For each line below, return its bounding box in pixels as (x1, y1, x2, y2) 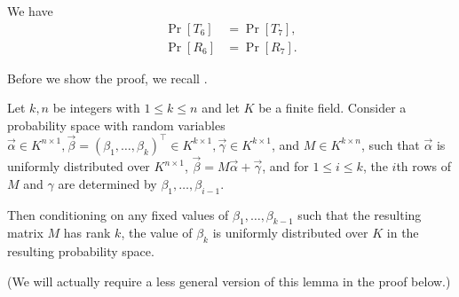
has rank (63, 223, 111, 242)
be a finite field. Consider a (258, 98, 407, 117)
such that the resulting (297, 205, 422, 223)
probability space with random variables (7, 115, 226, 134)
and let (202, 98, 240, 117)
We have (7, 2, 53, 20)
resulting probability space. (7, 242, 154, 261)
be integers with (52, 98, 140, 117)
